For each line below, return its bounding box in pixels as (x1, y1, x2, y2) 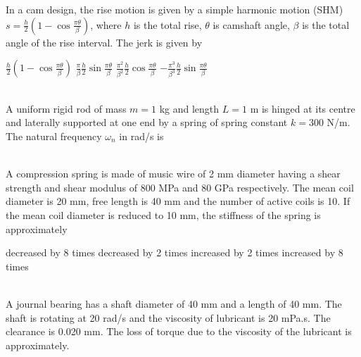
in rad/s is (119, 128, 164, 143)
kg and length (159, 101, 220, 115)
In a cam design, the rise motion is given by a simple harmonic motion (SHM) (6, 2, 343, 16)
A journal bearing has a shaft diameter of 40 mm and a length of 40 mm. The (6, 296, 342, 311)
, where (90, 17, 122, 32)
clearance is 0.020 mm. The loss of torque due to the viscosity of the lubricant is (6, 324, 352, 339)
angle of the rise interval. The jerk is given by (6, 35, 203, 49)
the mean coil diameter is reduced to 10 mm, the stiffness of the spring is (6, 207, 321, 222)
